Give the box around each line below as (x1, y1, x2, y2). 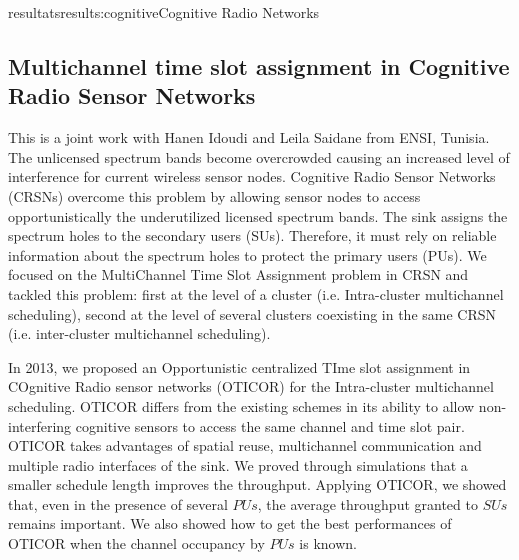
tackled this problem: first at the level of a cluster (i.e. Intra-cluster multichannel (8, 283, 504, 304)
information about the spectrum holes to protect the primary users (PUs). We (8, 244, 487, 265)
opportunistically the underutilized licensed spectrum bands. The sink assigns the (8, 205, 508, 226)
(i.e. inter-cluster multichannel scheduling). (8, 323, 271, 344)
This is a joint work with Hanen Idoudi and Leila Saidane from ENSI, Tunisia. (8, 127, 490, 148)
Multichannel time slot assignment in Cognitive (8, 50, 510, 81)
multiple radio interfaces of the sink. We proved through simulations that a (8, 454, 468, 475)
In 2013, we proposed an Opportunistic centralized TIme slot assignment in (8, 356, 471, 377)
